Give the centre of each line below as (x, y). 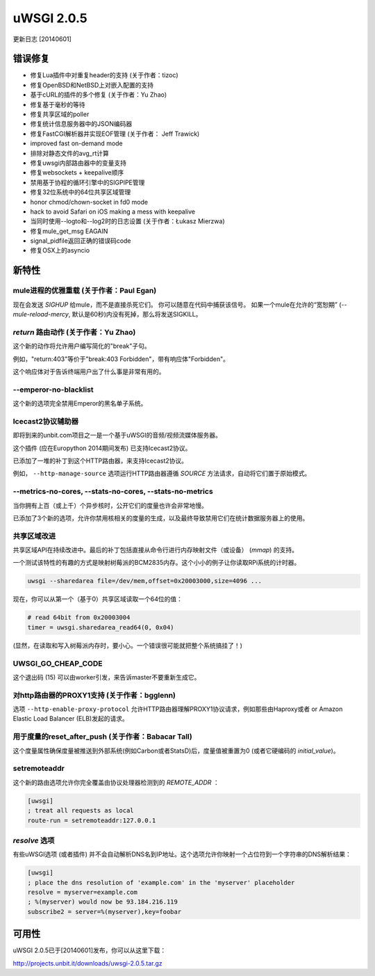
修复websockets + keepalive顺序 (77, 173)
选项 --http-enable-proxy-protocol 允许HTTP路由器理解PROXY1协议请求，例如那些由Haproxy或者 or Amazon (178, 709)
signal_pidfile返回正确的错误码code (81, 241)
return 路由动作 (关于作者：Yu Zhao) (74, 332)
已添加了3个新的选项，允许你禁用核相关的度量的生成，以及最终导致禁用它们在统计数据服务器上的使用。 (161, 518)
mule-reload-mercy (41, 314)
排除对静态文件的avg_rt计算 (69, 153)
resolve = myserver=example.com (83, 893)
